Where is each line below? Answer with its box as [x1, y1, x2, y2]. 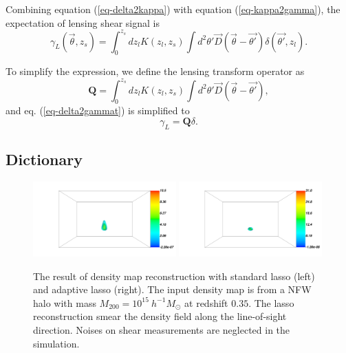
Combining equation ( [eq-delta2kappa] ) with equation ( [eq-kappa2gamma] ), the [6, 2, 340, 16]
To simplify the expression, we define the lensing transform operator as [6, 64, 305, 78]
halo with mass [33, 295, 96, 310]
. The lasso [248, 295, 294, 310]
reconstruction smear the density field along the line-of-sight [33, 309, 287, 323]
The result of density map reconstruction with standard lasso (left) [33, 268, 315, 283]
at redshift [184, 295, 228, 310]
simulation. [33, 336, 80, 350]
